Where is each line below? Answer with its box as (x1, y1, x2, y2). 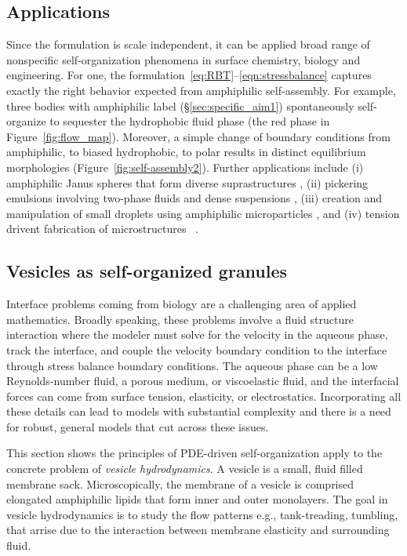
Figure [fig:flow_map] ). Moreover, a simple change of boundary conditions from (6, 128, 391, 144)
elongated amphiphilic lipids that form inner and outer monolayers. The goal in (6, 491, 388, 507)
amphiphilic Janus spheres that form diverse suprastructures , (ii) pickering (6, 174, 369, 191)
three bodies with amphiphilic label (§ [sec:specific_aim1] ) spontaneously (6, 97, 354, 114)
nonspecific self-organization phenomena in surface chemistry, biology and (6, 51, 361, 67)
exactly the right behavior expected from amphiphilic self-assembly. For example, (6, 82, 396, 98)
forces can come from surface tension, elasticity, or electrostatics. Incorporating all (6, 387, 402, 404)
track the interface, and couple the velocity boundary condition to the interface (6, 341, 387, 358)
